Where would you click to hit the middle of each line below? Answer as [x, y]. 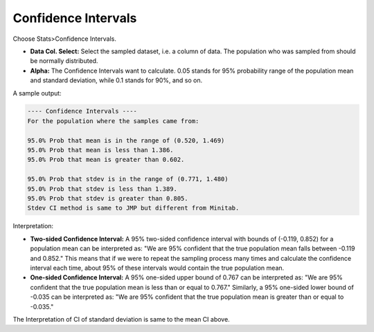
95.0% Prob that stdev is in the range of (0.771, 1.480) [128, 179]
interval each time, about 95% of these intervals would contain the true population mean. [157, 268]
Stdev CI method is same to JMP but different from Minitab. [133, 208]
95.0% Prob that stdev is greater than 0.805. [108, 198]
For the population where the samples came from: [113, 121]
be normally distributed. [64, 61]
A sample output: [37, 93]
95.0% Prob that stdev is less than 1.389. [103, 189]
